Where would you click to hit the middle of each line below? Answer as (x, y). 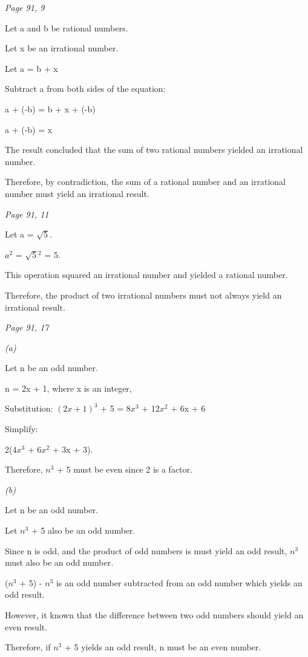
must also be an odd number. (59, 562)
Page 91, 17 (27, 327)
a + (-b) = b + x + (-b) (50, 108)
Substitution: (29, 408)
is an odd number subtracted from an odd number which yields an (179, 582)
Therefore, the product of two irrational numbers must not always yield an (143, 295)
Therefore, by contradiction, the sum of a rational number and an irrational (145, 182)
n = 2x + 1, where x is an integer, (68, 388)
